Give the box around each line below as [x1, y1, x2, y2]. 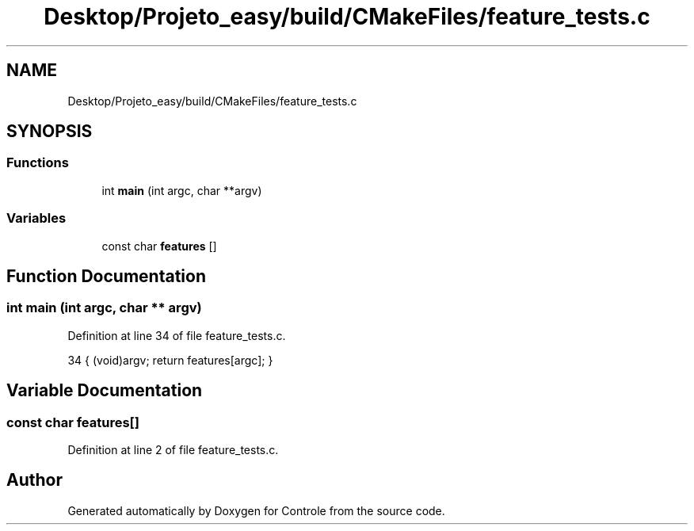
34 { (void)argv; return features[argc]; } [67, 353, 273, 367]
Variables [6, 210, 67, 227]
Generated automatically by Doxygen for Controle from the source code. [67, 503, 445, 518]
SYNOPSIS [6, 121, 93, 142]
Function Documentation [6, 265, 206, 286]
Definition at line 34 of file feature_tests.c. [67, 328, 286, 342]
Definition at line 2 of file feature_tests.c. [67, 443, 279, 457]
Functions [6, 155, 69, 171]
